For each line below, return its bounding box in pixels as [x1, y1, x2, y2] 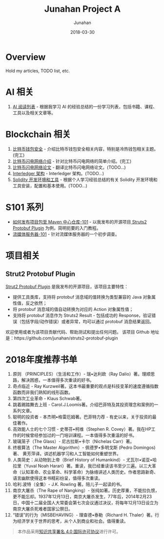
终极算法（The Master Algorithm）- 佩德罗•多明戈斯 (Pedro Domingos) [12, 445, 156, 451]
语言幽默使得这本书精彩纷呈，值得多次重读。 [12, 475, 103, 481]
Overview [5, 51, 46, 62]
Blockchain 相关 [5, 128, 71, 140]
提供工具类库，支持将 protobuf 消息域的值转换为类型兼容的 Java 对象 [12, 294, 152, 300]
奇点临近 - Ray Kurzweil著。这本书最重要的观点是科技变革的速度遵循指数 [12, 384, 159, 389]
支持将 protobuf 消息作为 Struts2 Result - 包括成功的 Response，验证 [12, 312, 152, 318]
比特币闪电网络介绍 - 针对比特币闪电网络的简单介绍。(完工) [12, 158, 132, 164]
